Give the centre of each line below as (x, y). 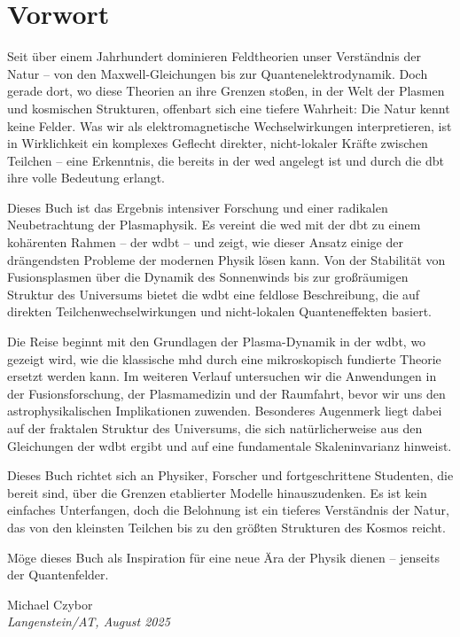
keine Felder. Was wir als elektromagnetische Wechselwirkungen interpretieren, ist (230, 125)
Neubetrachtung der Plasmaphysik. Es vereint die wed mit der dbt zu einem (214, 225)
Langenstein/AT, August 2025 (89, 621)
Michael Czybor (50, 604)
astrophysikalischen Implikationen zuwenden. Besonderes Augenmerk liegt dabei (225, 411)
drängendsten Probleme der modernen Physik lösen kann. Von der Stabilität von (226, 259)
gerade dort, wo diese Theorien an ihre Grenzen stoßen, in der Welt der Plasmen (226, 91)
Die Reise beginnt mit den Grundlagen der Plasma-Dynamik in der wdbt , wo (217, 342)
